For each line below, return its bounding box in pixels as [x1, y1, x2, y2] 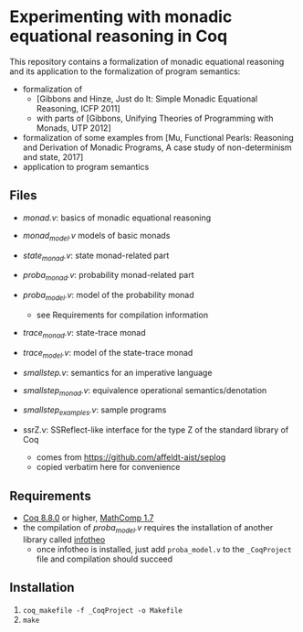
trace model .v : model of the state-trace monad [22, 347, 193, 360]
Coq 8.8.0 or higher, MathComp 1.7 [22, 512, 154, 523]
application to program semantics [22, 161, 150, 172]
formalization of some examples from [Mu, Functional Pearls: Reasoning [22, 132, 294, 143]
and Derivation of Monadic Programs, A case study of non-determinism [22, 142, 292, 153]
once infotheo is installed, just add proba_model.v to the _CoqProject [36, 543, 292, 554]
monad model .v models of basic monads [22, 230, 171, 243]
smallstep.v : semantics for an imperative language [22, 367, 213, 378]
